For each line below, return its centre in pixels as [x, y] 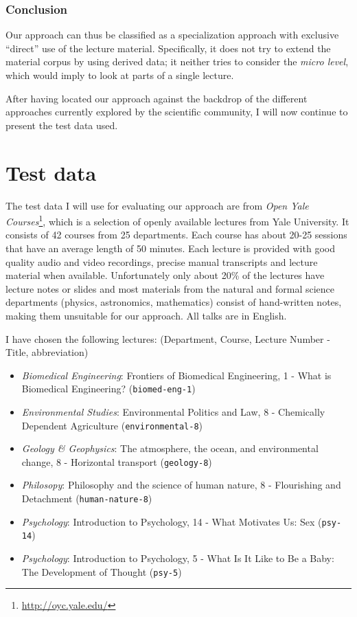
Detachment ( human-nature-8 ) [87, 498]
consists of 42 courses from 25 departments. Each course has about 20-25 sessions [176, 235]
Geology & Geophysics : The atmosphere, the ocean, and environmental [170, 448]
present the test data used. [62, 125]
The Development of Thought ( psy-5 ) [102, 571]
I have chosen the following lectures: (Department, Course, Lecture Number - [168, 338]
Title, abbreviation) [47, 352]
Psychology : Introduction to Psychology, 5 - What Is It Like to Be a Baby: [178, 558]
